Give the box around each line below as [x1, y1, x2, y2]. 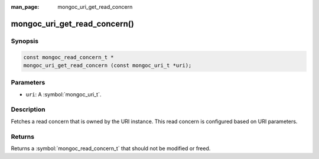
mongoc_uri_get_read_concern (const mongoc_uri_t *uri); [23, 62, 192, 69]
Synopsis [11, 37, 38, 45]
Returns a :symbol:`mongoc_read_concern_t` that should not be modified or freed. [11, 145, 211, 152]
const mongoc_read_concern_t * [23, 54, 115, 60]
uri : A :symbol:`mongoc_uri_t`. [25, 90, 102, 98]
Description [11, 105, 45, 113]
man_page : [11, 4, 40, 10]
